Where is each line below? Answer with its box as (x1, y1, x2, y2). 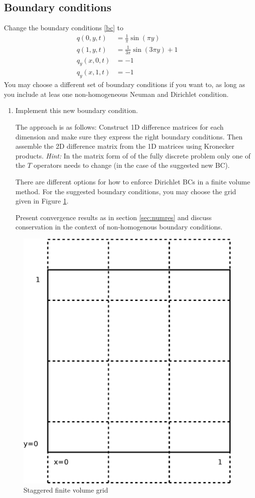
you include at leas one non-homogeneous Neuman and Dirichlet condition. (4, 89, 229, 99)
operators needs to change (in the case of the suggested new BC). (33, 160, 230, 170)
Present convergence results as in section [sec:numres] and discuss (15, 212, 212, 222)
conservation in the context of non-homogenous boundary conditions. (15, 222, 223, 232)
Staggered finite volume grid (23, 485, 108, 495)
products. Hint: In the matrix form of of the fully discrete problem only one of (15, 150, 251, 160)
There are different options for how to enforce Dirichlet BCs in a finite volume (15, 176, 250, 186)
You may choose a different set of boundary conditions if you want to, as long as (4, 79, 245, 90)
